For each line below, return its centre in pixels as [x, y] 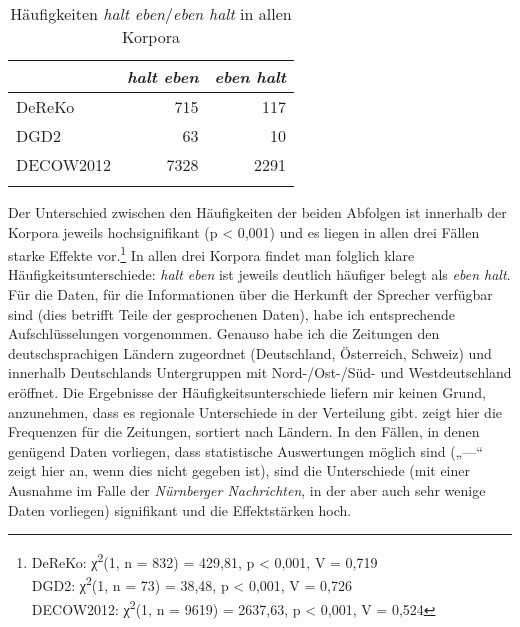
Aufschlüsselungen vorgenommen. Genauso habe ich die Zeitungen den [224, 333]
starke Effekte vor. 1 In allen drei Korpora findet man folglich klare [211, 253]
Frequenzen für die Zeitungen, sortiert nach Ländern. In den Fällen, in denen [244, 431]
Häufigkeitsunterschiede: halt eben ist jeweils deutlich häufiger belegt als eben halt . [259, 274]
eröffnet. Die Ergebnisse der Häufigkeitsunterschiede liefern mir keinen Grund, [247, 392]
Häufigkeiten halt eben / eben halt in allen [151, 13]
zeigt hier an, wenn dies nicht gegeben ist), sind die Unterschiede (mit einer [239, 470]
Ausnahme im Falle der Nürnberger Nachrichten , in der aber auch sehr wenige [247, 489]
